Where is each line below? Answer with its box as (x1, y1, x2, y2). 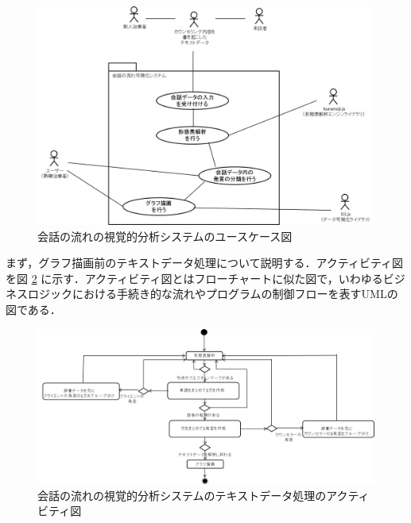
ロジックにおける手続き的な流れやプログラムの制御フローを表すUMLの (27, 285, 398, 302)
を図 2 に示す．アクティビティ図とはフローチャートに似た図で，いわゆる (6, 269, 383, 286)
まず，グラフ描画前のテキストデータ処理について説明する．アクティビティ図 (6, 254, 404, 271)
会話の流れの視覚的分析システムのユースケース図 (37, 227, 293, 244)
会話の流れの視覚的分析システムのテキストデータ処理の (37, 486, 327, 503)
